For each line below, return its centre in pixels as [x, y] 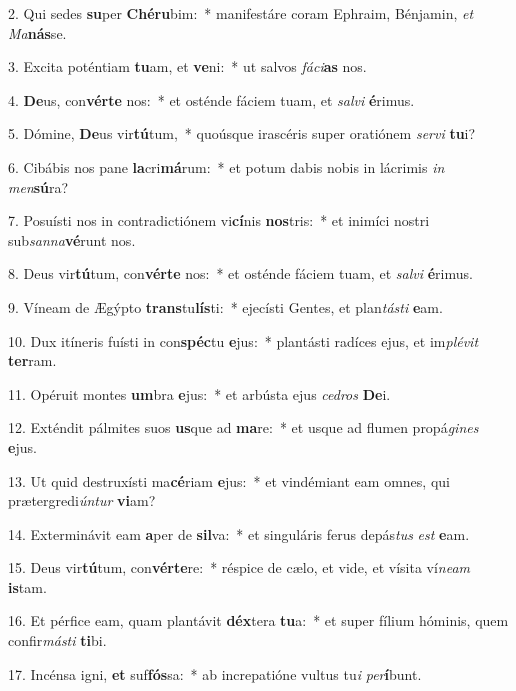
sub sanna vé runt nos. [72, 239]
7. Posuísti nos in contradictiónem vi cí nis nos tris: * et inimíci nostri [219, 220]
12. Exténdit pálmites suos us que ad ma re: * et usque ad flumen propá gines [243, 427]
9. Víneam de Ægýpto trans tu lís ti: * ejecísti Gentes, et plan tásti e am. [225, 306]
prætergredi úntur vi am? [82, 500]
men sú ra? [38, 186]
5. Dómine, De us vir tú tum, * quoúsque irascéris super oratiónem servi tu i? [242, 133]
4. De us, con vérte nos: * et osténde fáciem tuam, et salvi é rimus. [211, 99]
